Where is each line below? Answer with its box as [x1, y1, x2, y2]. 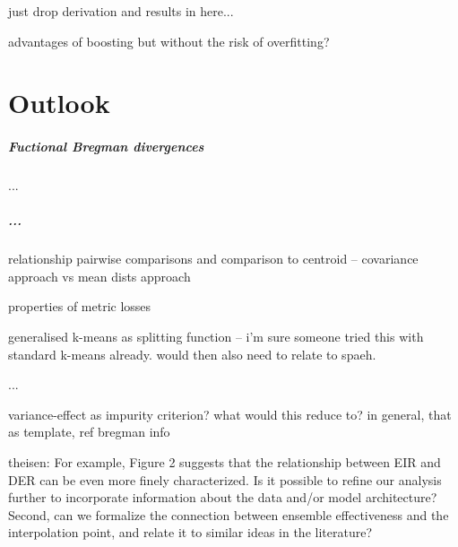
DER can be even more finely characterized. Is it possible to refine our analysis [8, 470, 442, 489]
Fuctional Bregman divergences [8, 137, 204, 156]
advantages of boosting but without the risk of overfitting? [8, 31, 330, 50]
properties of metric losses [8, 297, 151, 316]
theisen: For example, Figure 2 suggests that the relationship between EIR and [8, 453, 441, 472]
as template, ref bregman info [8, 422, 170, 441]
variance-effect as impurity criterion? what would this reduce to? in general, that [8, 404, 452, 423]
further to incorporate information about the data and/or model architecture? [8, 488, 437, 507]
